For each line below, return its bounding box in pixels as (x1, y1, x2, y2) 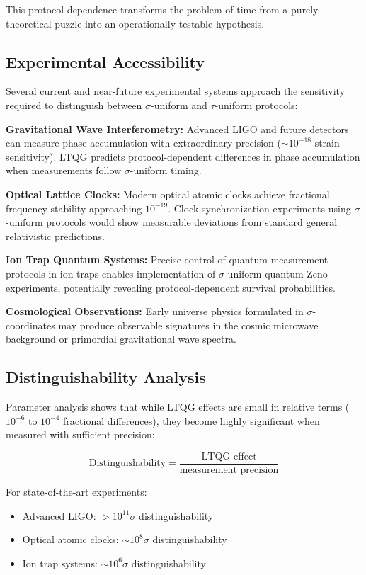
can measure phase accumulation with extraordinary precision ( (6, 135, 281, 150)
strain (314, 135, 340, 150)
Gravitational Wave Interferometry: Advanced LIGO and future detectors (6, 121, 349, 136)
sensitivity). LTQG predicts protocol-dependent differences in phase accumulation (6, 149, 360, 164)
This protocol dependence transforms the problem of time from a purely (6, 2, 319, 16)
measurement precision (179, 465, 279, 475)
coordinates (6, 317, 55, 332)
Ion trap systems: (22, 555, 98, 570)
